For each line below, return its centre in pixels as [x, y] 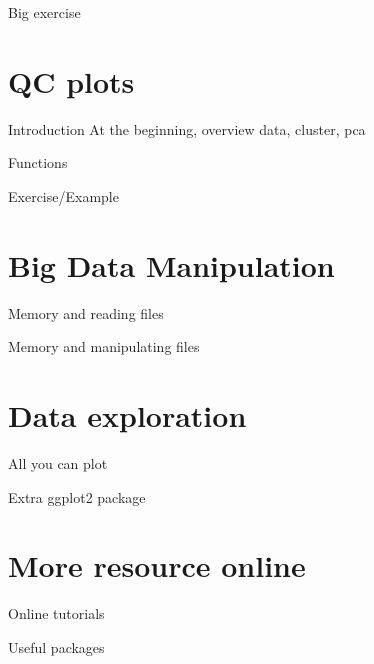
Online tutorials [56, 613]
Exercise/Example [63, 195]
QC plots [71, 80]
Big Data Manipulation [171, 264]
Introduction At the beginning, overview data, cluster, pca [187, 128]
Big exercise [44, 12]
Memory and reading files [86, 312]
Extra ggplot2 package [77, 496]
